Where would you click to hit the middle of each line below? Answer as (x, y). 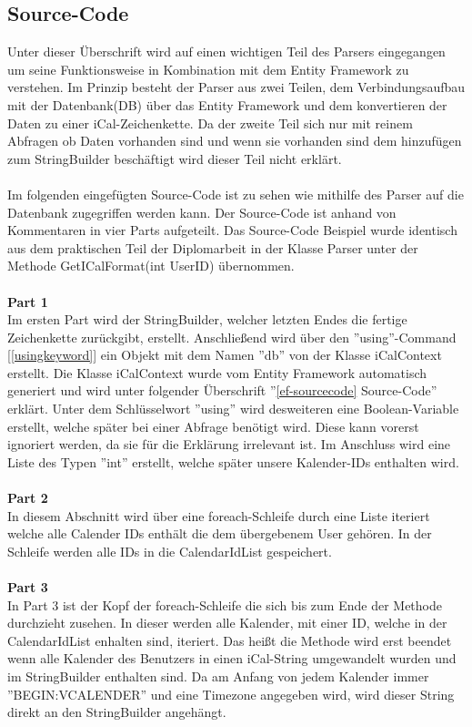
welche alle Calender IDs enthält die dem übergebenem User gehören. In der (220, 533)
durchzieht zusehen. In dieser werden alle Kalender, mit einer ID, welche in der (227, 623)
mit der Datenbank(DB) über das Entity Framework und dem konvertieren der (227, 104)
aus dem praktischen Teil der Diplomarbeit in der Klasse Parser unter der (213, 247)
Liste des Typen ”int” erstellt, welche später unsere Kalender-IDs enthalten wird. (233, 461)
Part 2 (28, 498)
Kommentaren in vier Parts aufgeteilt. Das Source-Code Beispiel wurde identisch (232, 230)
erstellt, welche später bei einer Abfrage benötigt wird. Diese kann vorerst (213, 426)
